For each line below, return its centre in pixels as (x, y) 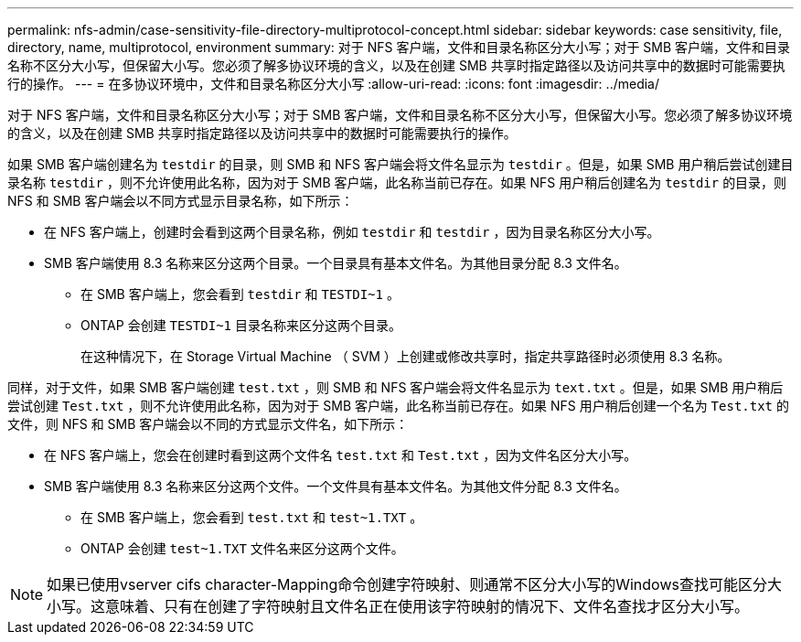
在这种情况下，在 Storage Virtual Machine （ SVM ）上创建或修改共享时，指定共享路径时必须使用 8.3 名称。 (406, 356)
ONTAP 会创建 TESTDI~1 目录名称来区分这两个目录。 (241, 325)
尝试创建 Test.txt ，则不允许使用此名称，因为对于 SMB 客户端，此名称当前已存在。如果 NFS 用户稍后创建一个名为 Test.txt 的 (398, 406)
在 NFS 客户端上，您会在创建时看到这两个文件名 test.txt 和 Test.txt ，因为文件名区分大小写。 (341, 455)
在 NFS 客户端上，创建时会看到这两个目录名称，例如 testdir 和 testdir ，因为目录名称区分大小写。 (352, 232)
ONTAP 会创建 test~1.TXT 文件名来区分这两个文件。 (242, 548)
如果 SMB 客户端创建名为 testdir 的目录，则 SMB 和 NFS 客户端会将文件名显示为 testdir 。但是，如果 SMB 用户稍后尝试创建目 (400, 164)
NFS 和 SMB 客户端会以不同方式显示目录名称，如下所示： (181, 201)
